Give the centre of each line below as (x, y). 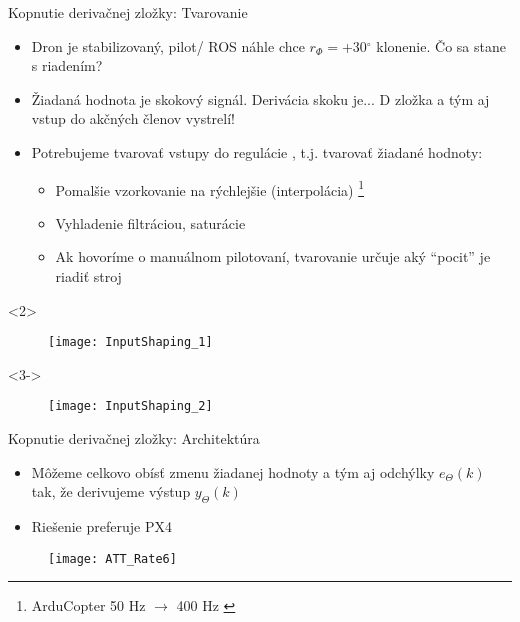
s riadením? (67, 65)
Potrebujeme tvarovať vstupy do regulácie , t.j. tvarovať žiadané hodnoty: (257, 151)
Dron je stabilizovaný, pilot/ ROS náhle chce (168, 45)
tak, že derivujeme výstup (111, 491)
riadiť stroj (88, 276)
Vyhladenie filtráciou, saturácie (150, 222)
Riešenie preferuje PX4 (101, 526)
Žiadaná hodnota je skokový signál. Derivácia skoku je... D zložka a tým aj (260, 98)
